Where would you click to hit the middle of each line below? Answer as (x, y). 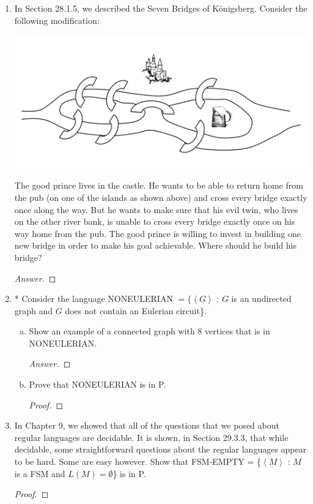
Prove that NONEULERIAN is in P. (98, 384)
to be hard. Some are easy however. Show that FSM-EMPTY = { (138, 461)
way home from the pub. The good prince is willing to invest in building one (157, 233)
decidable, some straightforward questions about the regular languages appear (160, 449)
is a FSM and (40, 473)
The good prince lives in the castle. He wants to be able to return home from (159, 185)
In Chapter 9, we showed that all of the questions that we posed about (147, 425)
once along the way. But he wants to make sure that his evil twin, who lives (156, 209)
